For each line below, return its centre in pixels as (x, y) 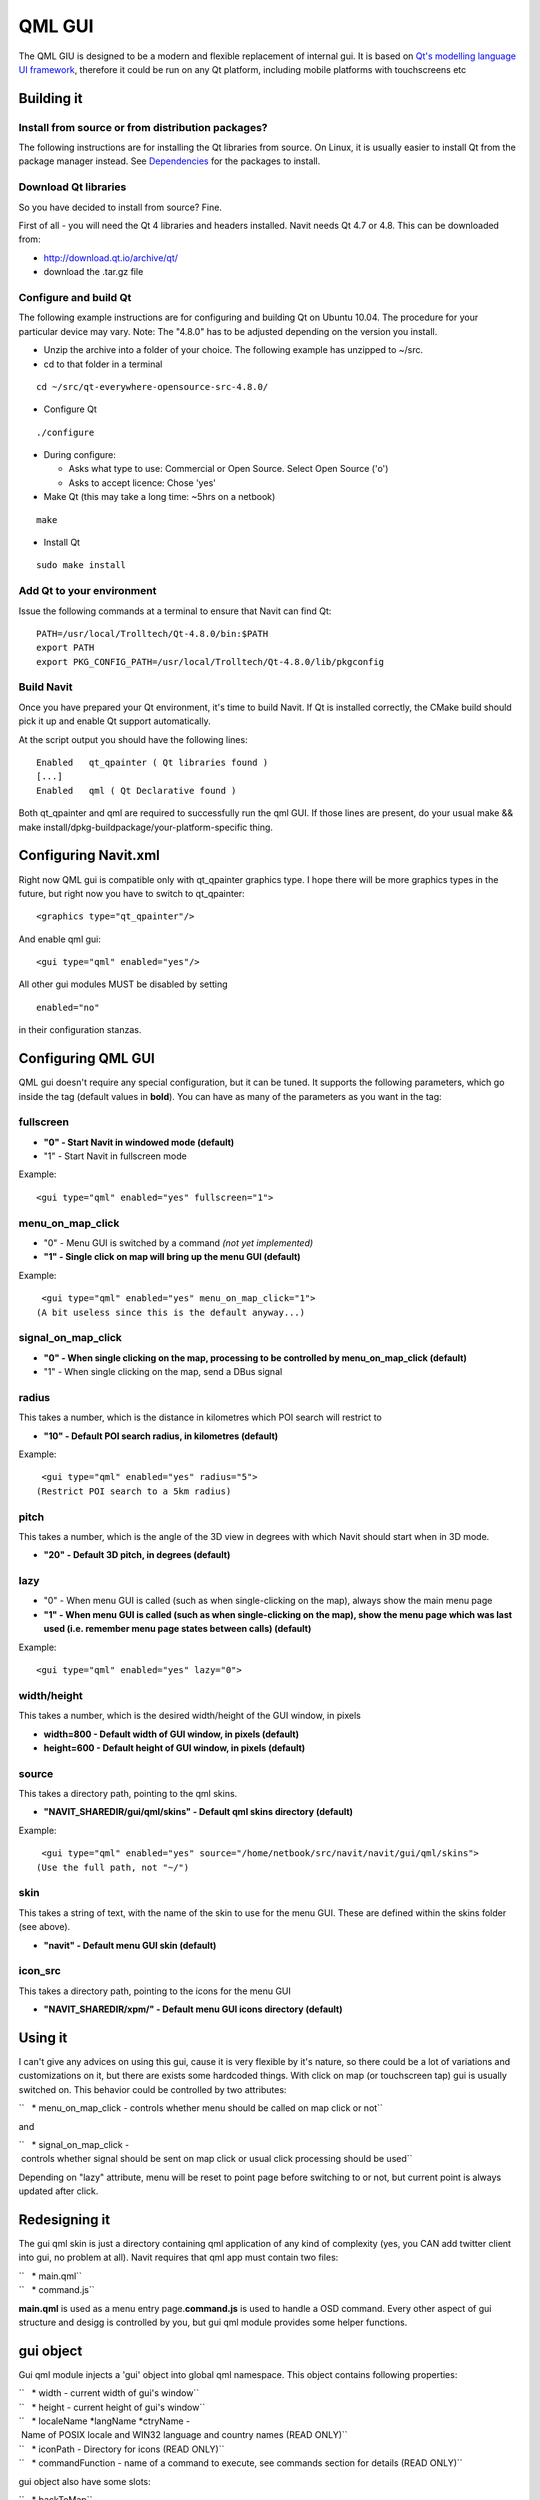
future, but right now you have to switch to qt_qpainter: (131, 893)
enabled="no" (68, 1007)
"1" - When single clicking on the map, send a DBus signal (163, 1372)
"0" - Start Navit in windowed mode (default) (139, 1142)
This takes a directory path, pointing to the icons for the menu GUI (155, 1991)
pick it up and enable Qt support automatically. (114, 721)
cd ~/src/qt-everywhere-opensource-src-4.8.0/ (152, 386)
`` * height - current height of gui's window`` (111, 2407)
